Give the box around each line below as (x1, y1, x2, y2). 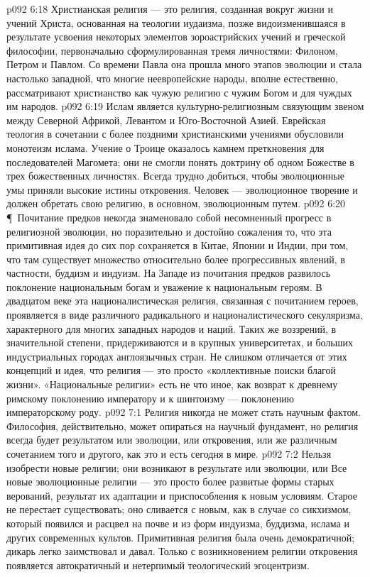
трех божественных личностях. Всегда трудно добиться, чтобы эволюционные (6, 168, 344, 183)
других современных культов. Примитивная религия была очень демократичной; (6, 529, 355, 544)
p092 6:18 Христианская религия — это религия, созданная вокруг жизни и (6, 1, 333, 16)
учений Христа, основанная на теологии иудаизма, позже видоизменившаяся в (6, 15, 346, 30)
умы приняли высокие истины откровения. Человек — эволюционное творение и (6, 182, 358, 197)
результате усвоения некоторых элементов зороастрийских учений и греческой (6, 29, 346, 44)
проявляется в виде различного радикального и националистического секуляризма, (6, 307, 363, 322)
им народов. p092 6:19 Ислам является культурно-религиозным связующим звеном (6, 99, 364, 114)
